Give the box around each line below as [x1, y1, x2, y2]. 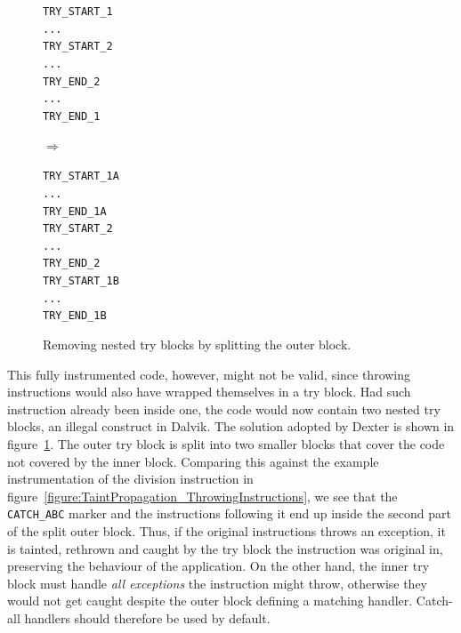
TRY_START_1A [43, 170, 119, 183]
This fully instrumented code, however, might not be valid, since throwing [7, 365, 411, 383]
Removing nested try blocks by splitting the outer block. [43, 335, 352, 354]
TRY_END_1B [43, 309, 107, 323]
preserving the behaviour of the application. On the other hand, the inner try [7, 557, 430, 575]
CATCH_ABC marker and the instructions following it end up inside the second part [7, 504, 451, 523]
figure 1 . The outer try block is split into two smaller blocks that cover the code [7, 435, 445, 453]
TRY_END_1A [43, 204, 107, 218]
